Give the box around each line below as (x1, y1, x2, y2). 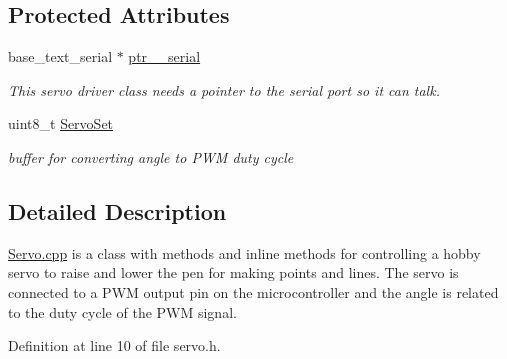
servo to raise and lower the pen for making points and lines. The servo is (8, 262, 459, 283)
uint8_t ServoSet (8, 113, 114, 134)
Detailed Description (8, 195, 227, 226)
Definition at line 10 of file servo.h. (8, 335, 221, 356)
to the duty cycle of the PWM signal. (8, 301, 237, 322)
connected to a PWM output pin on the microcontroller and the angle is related (8, 281, 499, 302)
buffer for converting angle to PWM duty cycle (8, 146, 294, 167)
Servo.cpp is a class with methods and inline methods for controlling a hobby (8, 242, 481, 263)
